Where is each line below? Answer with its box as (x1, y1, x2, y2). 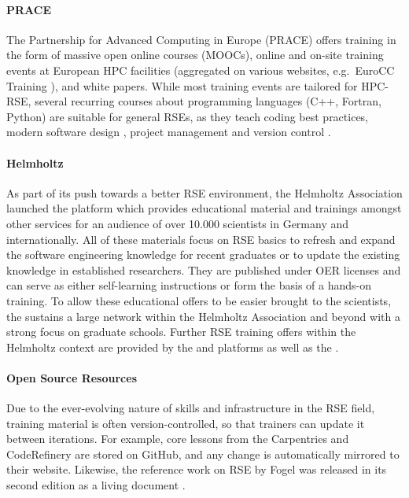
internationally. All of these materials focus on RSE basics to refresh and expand (6, 231, 396, 247)
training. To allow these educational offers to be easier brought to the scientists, (6, 292, 392, 308)
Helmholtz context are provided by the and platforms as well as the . (6, 338, 339, 355)
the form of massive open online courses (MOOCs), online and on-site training (6, 46, 384, 63)
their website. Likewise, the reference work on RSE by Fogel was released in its (6, 461, 387, 478)
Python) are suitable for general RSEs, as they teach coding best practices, (6, 108, 369, 124)
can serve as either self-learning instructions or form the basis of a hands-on (6, 277, 372, 293)
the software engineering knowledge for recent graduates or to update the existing (6, 246, 400, 263)
